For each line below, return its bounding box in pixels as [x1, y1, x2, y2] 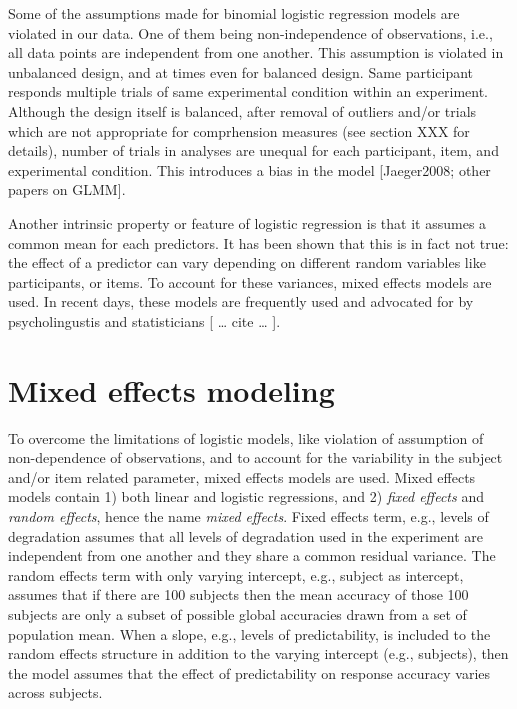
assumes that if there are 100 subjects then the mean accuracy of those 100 [8, 584, 469, 605]
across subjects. [8, 682, 103, 703]
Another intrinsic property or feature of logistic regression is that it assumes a [8, 212, 487, 233]
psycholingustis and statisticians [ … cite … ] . [8, 310, 281, 331]
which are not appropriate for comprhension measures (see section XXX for [8, 120, 470, 141]
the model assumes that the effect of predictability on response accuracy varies [8, 662, 491, 683]
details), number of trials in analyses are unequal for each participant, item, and [8, 140, 499, 161]
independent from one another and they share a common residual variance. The [8, 545, 496, 566]
